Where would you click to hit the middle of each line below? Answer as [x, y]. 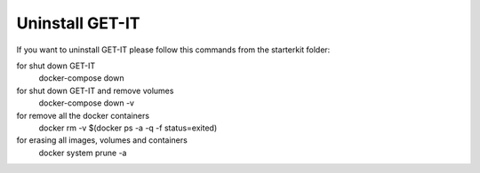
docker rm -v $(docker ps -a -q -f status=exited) [128, 128]
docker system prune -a [83, 153]
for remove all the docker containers [83, 115]
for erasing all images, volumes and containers [102, 140]
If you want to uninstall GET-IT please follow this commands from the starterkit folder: [173, 50]
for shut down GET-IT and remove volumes [95, 90]
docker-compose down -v [87, 103]
